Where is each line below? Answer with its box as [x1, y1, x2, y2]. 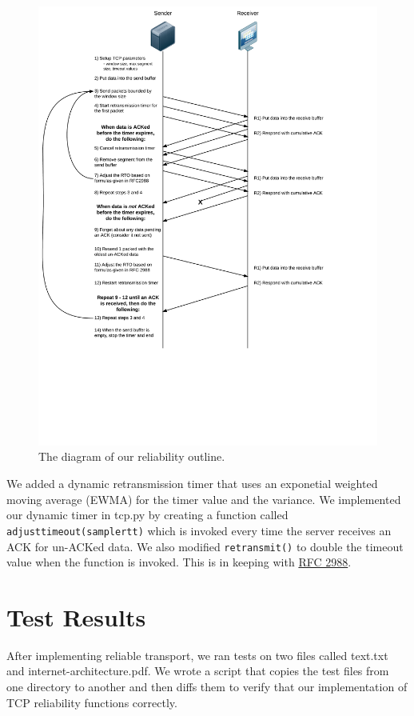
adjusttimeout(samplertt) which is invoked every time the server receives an [6, 522, 392, 538]
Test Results [6, 600, 146, 633]
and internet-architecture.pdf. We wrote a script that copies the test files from [6, 662, 389, 679]
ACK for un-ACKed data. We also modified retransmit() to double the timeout [6, 538, 404, 554]
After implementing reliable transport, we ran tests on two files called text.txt [6, 646, 388, 663]
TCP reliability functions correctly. [6, 694, 177, 710]
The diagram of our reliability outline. [38, 448, 225, 465]
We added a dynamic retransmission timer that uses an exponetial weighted [6, 475, 378, 492]
